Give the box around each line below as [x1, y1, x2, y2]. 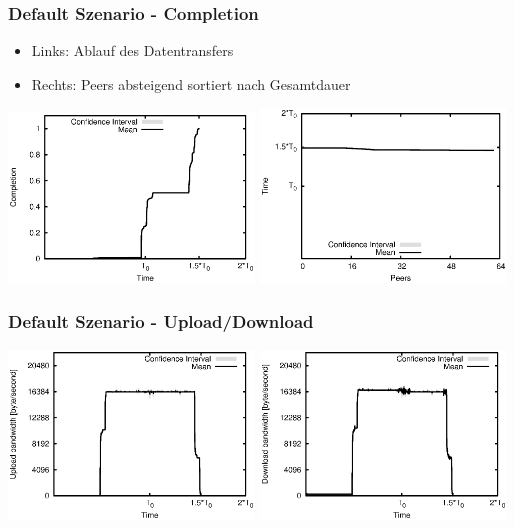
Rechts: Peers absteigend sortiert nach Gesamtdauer [31, 73, 351, 94]
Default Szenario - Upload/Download [8, 309, 314, 334]
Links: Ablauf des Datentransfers [31, 40, 234, 61]
